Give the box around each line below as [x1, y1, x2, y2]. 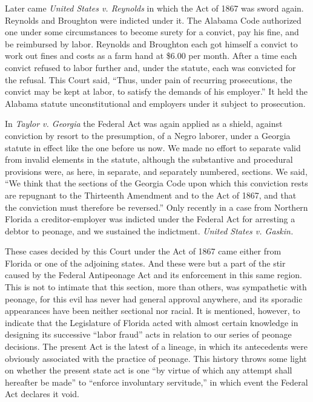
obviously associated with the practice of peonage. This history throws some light [5, 352, 307, 364]
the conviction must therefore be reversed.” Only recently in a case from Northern [5, 200, 308, 213]
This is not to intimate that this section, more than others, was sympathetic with [5, 281, 307, 293]
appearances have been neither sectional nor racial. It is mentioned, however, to [5, 304, 300, 317]
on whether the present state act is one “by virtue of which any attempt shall [5, 364, 292, 376]
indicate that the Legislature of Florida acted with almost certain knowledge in [5, 316, 298, 329]
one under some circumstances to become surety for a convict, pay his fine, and [5, 26, 299, 38]
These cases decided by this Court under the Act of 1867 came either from [5, 245, 282, 257]
